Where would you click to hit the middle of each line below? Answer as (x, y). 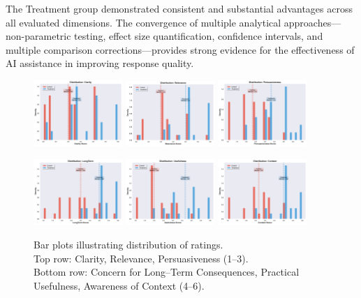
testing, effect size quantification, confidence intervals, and (199, 36)
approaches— (312, 22)
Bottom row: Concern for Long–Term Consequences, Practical (167, 272)
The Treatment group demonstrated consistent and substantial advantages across (179, 8)
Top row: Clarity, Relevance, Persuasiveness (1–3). (141, 258)
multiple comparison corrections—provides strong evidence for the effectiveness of (180, 49)
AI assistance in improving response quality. (100, 63)
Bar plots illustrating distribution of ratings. (128, 244)
